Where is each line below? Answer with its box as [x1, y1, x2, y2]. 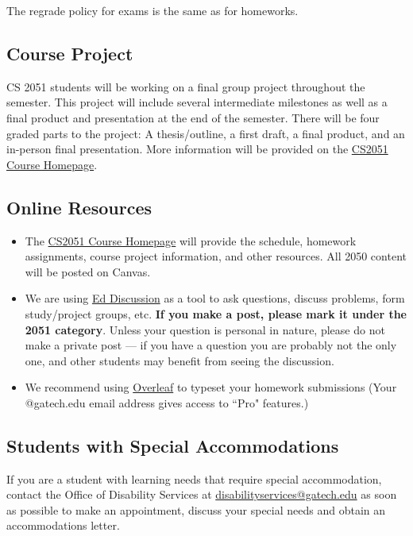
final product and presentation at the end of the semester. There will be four [6, 109, 380, 125]
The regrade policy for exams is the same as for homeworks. [6, 2, 299, 18]
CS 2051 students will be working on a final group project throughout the [6, 78, 365, 94]
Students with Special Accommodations [6, 433, 339, 457]
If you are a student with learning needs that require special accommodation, [6, 470, 382, 487]
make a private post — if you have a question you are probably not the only [25, 337, 397, 353]
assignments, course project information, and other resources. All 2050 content [25, 248, 407, 264]
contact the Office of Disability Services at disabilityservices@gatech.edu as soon [6, 486, 397, 503]
